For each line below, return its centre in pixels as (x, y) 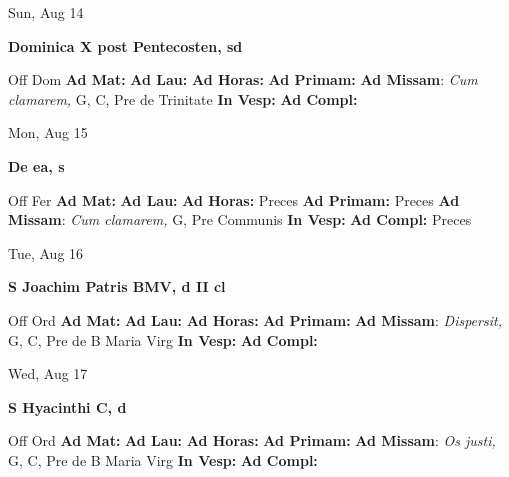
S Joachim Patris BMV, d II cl (117, 286)
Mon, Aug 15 (48, 132)
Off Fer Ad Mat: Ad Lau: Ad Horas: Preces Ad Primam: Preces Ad (234, 199)
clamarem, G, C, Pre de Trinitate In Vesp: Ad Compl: (183, 98)
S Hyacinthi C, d (67, 406)
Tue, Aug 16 (46, 252)
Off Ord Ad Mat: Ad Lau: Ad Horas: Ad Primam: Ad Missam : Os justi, (252, 440)
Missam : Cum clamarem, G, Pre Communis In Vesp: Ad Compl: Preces (240, 219)
